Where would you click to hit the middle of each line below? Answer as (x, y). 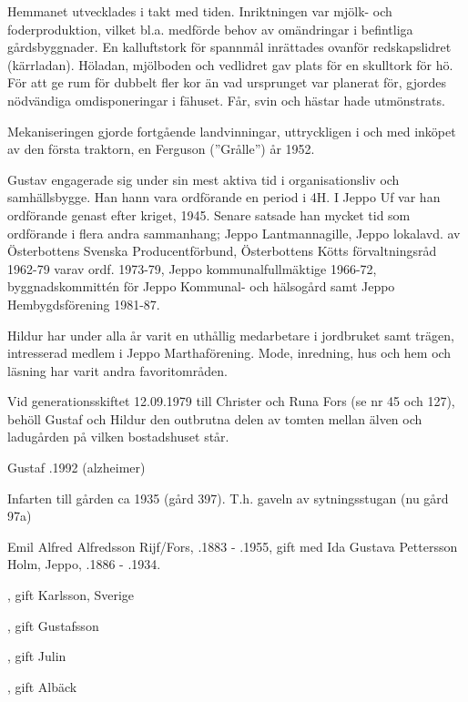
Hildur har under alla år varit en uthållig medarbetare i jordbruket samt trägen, (231, 335)
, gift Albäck (42, 686)
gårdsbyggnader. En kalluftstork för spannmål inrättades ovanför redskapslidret (229, 47)
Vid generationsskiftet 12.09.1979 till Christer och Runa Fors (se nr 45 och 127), (231, 401)
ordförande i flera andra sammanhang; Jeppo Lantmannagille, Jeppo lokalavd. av (234, 233)
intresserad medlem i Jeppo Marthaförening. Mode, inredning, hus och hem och (229, 353)
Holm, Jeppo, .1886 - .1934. (84, 564)
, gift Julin (37, 656)
